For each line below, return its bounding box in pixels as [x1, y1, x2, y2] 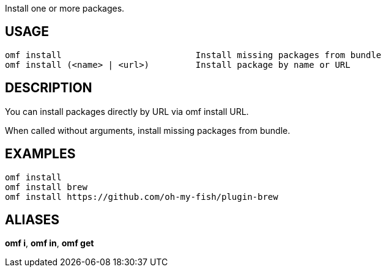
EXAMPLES [5, 146, 76, 162]
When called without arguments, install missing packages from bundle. [5, 125, 291, 136]
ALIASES [5, 211, 60, 227]
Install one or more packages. [5, 3, 125, 13]
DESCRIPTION [5, 80, 92, 96]
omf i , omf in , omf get [5, 238, 94, 249]
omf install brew [5, 182, 87, 192]
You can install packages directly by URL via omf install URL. [5, 106, 249, 117]
